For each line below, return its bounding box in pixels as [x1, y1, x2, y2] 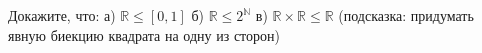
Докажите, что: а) [8, 5, 116, 25]
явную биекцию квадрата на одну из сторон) [8, 24, 280, 45]
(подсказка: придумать [338, 5, 474, 25]
